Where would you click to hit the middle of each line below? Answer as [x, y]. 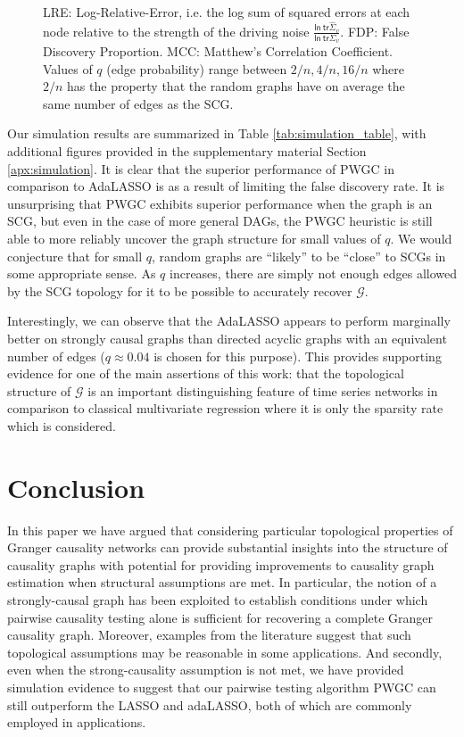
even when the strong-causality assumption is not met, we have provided [206, 670]
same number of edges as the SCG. [138, 103]
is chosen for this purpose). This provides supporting [298, 356]
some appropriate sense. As [82, 273]
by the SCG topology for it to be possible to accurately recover [180, 290]
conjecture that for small [75, 256]
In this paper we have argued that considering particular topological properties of [230, 530]
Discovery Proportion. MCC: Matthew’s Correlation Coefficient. [218, 51]
